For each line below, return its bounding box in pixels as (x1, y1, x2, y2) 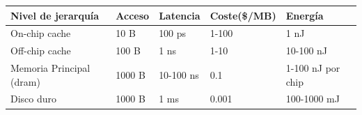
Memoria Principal (10, 61, 90, 75)
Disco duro (10, 91, 57, 106)
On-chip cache (10, 26, 71, 40)
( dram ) (10, 74, 40, 89)
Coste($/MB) (210, 8, 276, 22)
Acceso (116, 8, 150, 22)
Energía (285, 8, 324, 22)
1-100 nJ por (285, 61, 340, 75)
